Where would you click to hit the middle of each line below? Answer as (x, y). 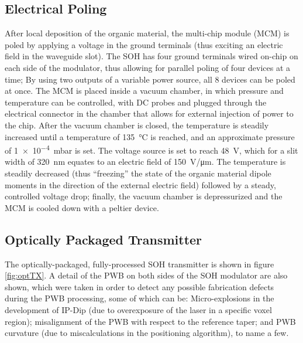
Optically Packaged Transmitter (104, 239)
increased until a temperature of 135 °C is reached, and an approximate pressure (150, 136)
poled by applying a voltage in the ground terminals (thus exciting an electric (144, 44)
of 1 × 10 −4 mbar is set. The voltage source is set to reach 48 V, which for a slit (151, 149)
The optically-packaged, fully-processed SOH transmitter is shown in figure (140, 264)
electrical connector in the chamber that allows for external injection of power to (149, 113)
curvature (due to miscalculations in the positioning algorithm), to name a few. (147, 333)
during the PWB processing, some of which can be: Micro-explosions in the (140, 298)
